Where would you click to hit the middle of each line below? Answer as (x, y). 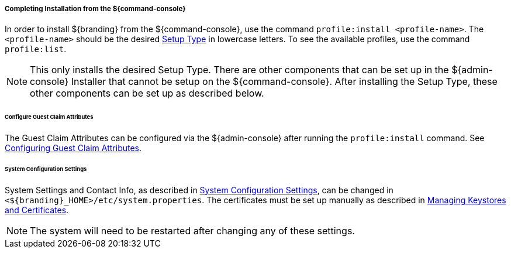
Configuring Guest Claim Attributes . (73, 148)
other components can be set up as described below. (147, 93)
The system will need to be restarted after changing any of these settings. (192, 230)
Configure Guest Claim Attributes (49, 117)
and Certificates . (37, 210)
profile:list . (36, 49)
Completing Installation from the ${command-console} (95, 9)
